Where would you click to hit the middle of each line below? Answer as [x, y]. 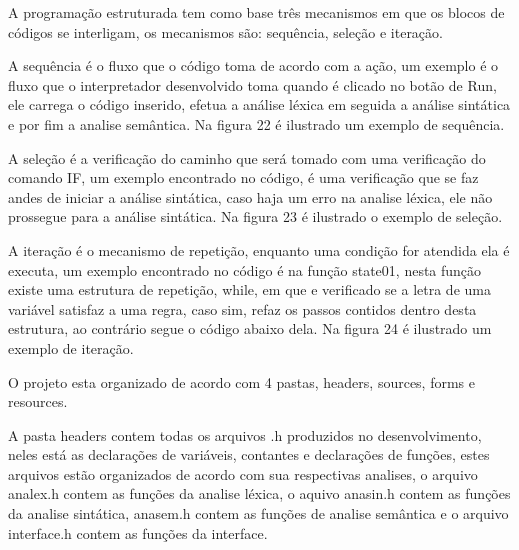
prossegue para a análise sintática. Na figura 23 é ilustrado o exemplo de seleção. [255, 216]
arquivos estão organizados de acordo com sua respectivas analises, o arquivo [243, 473]
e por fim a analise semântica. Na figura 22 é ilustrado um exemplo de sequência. [256, 123]
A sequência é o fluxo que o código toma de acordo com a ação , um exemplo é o [253, 65]
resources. [38, 401]
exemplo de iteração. [71, 347]
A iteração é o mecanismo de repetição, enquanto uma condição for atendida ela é [259, 249]
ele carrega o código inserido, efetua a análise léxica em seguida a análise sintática [259, 104]
